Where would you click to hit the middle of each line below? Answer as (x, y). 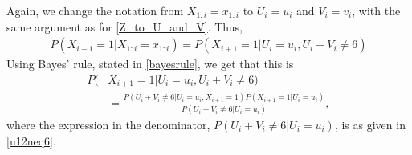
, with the (376, 10)
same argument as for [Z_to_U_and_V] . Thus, (124, 26)
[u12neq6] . (31, 140)
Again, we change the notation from (95, 10)
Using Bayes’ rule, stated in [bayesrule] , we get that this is (150, 64)
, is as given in (370, 124)
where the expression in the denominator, (108, 124)
